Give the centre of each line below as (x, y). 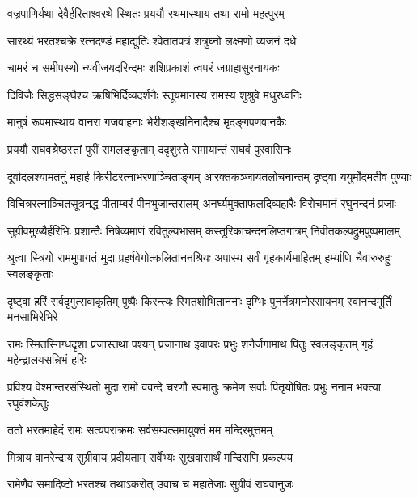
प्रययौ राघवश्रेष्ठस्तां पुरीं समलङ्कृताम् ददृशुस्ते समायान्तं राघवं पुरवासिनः (150, 148)
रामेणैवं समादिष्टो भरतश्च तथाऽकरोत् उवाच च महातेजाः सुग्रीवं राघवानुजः (151, 484)
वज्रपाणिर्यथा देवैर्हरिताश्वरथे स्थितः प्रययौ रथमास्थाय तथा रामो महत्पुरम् (146, 13)
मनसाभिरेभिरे (33, 317)
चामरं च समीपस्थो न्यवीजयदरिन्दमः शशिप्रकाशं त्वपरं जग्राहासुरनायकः (144, 68)
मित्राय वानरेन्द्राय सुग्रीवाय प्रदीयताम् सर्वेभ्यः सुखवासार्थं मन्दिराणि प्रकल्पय (150, 456)
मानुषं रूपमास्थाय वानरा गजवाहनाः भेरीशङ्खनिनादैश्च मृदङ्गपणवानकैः (147, 122)
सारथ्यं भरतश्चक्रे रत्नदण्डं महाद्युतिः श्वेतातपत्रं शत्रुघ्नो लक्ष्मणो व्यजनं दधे (152, 40)
